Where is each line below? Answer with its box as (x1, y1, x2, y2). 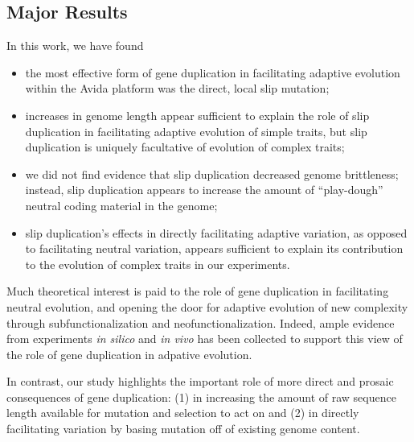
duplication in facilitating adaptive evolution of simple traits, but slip (25, 122, 367, 139)
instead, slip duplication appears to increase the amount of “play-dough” (25, 181, 383, 198)
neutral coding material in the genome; (25, 196, 218, 213)
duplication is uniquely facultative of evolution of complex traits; (25, 138, 345, 155)
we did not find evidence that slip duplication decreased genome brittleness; (25, 165, 399, 182)
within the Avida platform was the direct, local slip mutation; (25, 80, 330, 97)
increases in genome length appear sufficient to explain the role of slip (25, 106, 370, 123)
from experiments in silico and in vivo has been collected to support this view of (6, 330, 403, 347)
